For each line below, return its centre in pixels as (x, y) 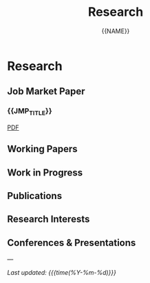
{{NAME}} (116, 31)
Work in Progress (45, 172)
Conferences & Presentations (72, 243)
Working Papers (42, 149)
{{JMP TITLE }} (30, 112)
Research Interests (49, 219)
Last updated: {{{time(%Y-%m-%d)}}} (62, 273)
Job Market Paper (46, 91)
